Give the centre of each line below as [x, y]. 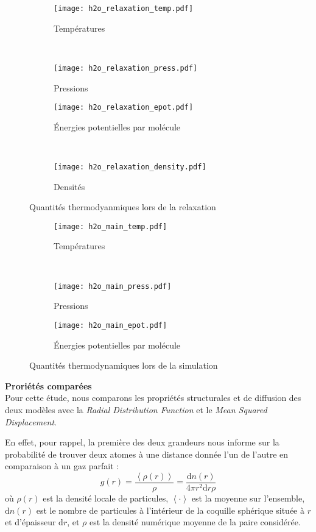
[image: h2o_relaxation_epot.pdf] [124, 108]
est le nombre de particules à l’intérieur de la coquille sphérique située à [170, 510]
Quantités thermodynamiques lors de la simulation [124, 365]
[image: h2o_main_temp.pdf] [111, 226]
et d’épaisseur [30, 522]
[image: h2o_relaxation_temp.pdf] [124, 9]
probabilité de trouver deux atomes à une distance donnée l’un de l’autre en [147, 454]
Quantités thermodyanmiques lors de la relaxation [123, 207]
